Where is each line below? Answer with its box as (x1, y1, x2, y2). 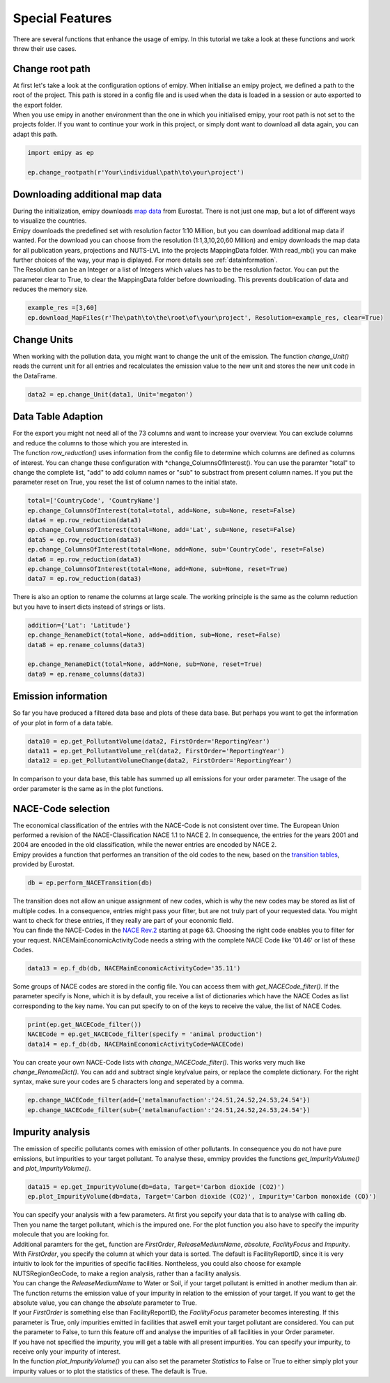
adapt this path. (13, 130, 58, 138)
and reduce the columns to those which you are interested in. (13, 438, 189, 447)
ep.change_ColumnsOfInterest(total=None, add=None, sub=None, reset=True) (27, 565, 289, 572)
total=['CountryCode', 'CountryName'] (27, 496, 160, 505)
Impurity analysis (13, 1126, 91, 1138)
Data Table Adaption (13, 411, 104, 422)
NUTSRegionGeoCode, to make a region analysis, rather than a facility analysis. (13, 1269, 242, 1278)
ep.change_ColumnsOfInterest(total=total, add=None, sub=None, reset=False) (27, 506, 296, 515)
